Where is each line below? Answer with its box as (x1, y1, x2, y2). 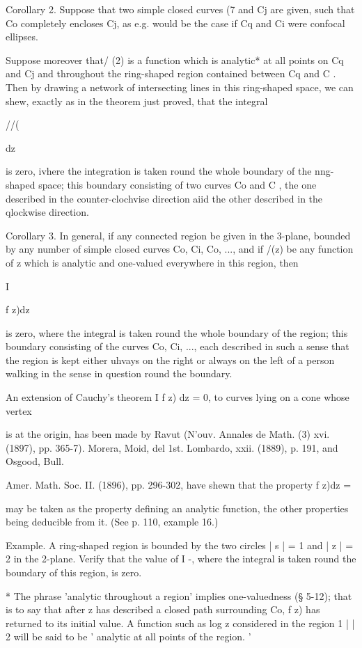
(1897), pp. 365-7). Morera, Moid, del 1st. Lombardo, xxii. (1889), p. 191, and (6, 440, 338, 455)
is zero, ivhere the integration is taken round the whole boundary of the (6, 164, 312, 178)
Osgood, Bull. (6, 454, 64, 468)
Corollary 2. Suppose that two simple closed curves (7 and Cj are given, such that (6, 2, 355, 16)
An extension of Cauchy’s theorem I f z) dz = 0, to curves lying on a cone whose (6, 390, 349, 404)
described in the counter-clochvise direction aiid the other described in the (6, 191, 323, 205)
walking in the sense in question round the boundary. (6, 366, 233, 381)
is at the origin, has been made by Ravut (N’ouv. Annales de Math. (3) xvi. (6, 427, 330, 441)
